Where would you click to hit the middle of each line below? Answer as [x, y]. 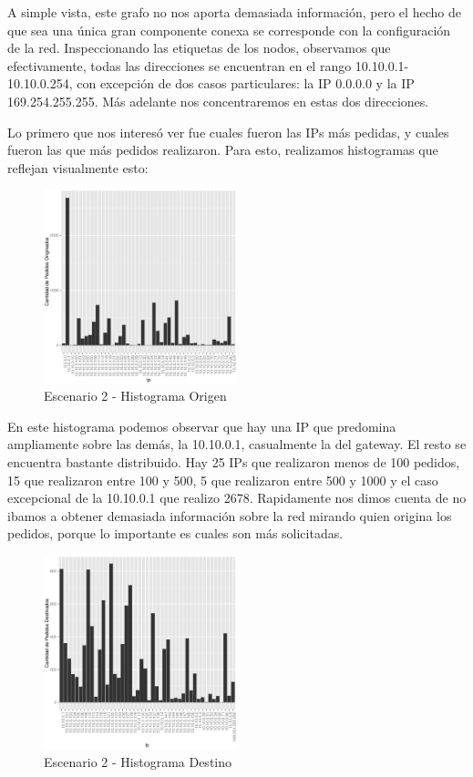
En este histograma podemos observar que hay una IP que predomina [202, 426]
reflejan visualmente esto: [78, 167]
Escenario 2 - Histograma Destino [138, 761]
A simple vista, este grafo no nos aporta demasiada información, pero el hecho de [234, 12]
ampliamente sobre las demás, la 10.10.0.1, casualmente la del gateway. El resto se [237, 444]
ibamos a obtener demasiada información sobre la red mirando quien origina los [230, 515]
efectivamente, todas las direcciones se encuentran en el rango [180, 65]
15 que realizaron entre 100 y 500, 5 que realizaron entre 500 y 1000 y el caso [223, 480]
